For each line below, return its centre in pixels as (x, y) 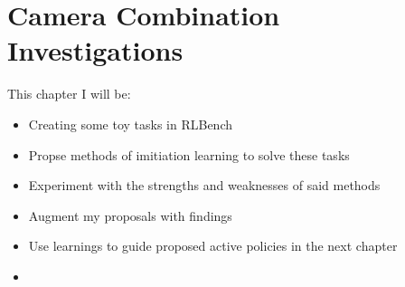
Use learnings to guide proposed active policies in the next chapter (213, 246)
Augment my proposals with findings (130, 215)
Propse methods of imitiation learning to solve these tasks (189, 154)
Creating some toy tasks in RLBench (130, 124)
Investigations (95, 50)
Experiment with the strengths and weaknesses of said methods (204, 185)
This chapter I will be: (69, 94)
